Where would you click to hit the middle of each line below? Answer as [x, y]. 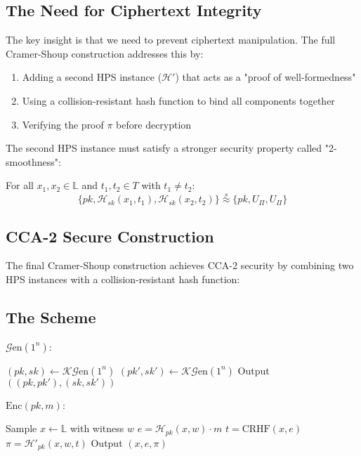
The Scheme [51, 317]
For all [20, 185]
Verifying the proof [63, 124]
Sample [21, 428]
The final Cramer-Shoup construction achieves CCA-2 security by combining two [180, 265]
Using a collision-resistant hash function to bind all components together [178, 100]
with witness [97, 428]
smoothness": [33, 161]
